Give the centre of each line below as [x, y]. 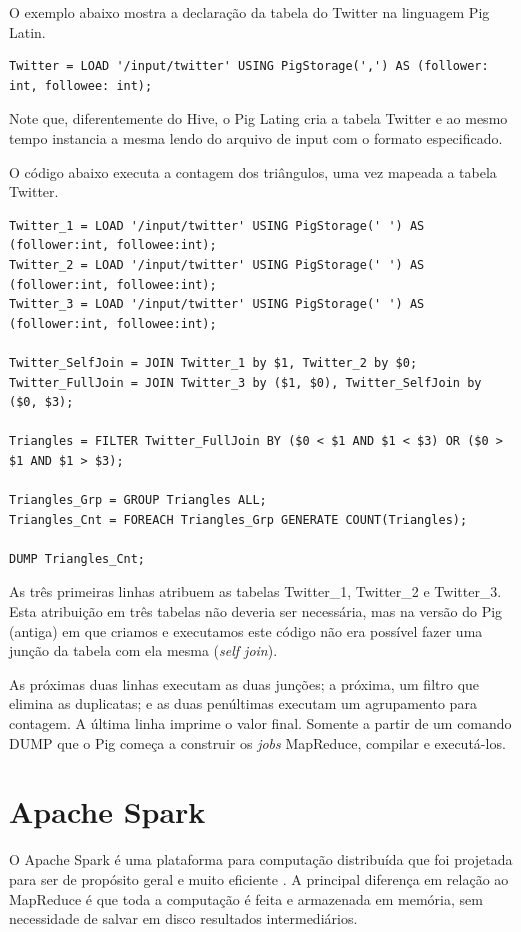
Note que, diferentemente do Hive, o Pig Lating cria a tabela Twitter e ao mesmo [258, 118]
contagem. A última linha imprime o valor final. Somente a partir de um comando [260, 723]
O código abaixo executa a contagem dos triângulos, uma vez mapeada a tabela [253, 171]
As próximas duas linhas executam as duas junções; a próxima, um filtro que [244, 683]
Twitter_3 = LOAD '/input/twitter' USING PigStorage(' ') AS [217, 304]
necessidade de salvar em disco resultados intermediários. [183, 918]
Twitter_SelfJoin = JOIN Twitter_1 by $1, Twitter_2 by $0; [213, 362]
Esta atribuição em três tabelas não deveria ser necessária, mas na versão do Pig [256, 611]
